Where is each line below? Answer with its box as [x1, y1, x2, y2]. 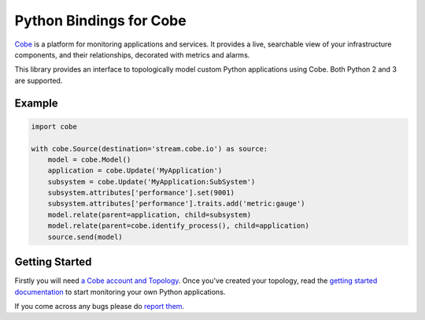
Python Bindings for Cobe [14, 12, 187, 29]
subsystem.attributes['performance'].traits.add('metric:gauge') [47, 199, 305, 208]
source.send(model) [47, 233, 124, 241]
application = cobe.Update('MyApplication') [47, 166, 223, 175]
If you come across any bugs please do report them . [14, 301, 185, 311]
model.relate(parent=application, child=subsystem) [47, 210, 252, 219]
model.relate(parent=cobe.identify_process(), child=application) [47, 221, 310, 230]
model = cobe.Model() [47, 154, 131, 164]
